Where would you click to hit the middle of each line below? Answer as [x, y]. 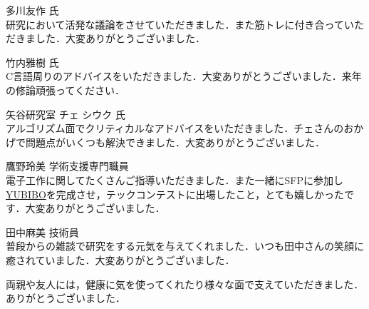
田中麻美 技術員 [42, 232]
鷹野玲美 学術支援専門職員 [67, 166]
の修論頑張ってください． [65, 90]
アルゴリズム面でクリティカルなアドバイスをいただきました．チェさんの [175, 128]
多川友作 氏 [32, 10]
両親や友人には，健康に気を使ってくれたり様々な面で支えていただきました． [185, 284]
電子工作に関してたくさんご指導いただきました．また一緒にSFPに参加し [175, 179]
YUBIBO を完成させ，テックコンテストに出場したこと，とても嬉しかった [175, 194]
